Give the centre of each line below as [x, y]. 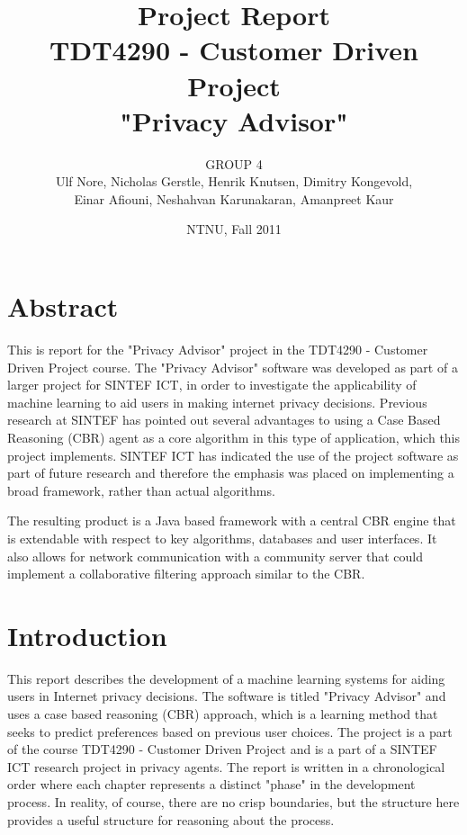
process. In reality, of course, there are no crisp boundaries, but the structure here [233, 802]
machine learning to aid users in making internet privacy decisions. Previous [217, 402]
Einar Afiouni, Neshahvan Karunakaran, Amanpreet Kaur [234, 198]
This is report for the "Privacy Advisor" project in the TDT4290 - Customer [218, 349]
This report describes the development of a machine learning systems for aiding [226, 678]
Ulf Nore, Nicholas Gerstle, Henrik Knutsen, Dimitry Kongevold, [234, 181]
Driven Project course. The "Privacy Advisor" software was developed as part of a [233, 367]
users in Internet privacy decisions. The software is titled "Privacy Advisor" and [227, 696]
